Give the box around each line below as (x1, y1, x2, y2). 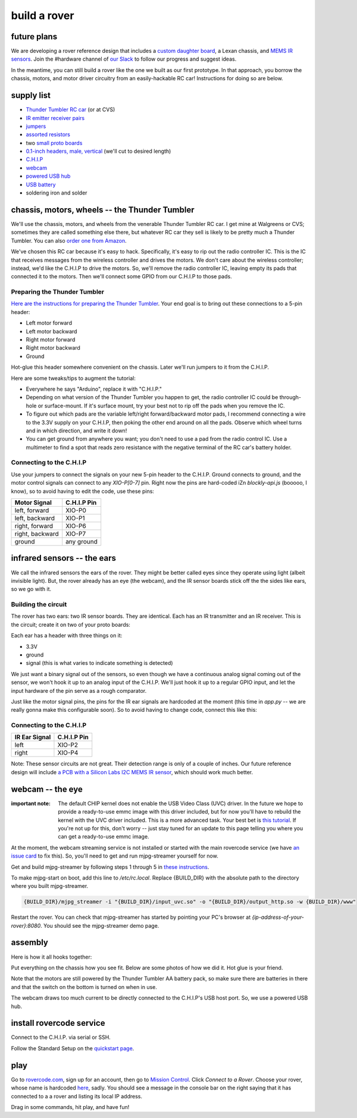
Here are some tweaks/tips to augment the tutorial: (11, 375, 136, 382)
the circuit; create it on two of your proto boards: (11, 621, 131, 628)
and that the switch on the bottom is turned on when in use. (11, 983, 158, 990)
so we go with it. (11, 586, 52, 593)
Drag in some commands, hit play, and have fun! (11, 1103, 130, 1110)
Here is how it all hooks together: (11, 953, 92, 960)
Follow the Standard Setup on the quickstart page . (11, 1044, 134, 1052)
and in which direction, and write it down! (26, 427, 127, 434)
